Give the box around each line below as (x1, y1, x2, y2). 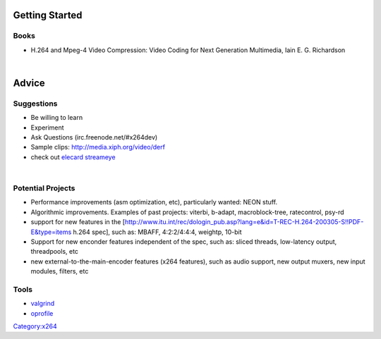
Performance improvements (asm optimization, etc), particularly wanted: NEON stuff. (30, 198, 278, 207)
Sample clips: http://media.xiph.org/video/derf (30, 143, 166, 152)
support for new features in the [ (30, 218, 126, 226)
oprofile (30, 309, 54, 317)
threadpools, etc (30, 247, 79, 256)
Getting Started (13, 9, 83, 21)
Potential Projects (13, 183, 75, 193)
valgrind (30, 300, 55, 308)
